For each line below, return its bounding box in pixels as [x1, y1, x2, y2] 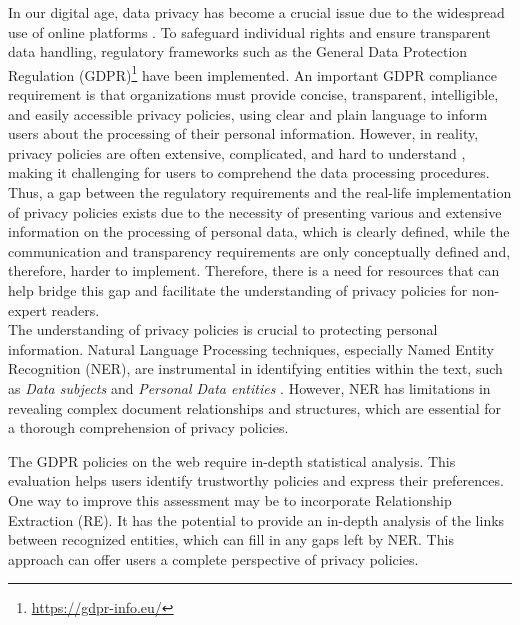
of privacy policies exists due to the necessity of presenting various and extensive [8, 201, 502, 222]
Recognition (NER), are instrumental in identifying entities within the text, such [8, 358, 503, 379]
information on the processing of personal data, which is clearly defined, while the [8, 221, 510, 242]
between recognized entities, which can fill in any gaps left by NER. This [8, 529, 454, 550]
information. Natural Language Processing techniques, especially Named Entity [8, 338, 494, 359]
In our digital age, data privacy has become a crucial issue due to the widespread [8, 2, 505, 22]
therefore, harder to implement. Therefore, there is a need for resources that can [8, 260, 500, 281]
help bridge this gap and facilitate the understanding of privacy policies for [8, 279, 468, 300]
